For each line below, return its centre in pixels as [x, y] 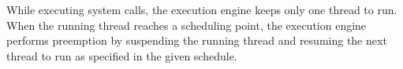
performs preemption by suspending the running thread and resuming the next [197, 40]
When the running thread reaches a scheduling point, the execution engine [187, 25]
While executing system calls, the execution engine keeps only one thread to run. [202, 9]
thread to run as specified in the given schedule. [122, 55]
